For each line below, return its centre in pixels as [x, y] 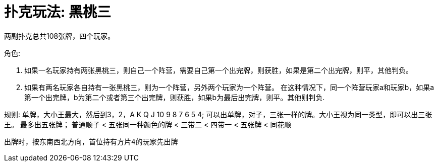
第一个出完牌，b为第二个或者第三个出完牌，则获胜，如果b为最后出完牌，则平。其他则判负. [175, 97]
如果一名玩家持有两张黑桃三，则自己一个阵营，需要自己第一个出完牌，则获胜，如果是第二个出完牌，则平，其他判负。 [218, 70]
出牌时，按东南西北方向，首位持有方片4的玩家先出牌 [91, 142]
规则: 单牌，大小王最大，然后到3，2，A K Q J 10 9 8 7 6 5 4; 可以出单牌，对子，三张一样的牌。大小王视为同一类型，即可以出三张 [218, 114]
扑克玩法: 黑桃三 [58, 12]
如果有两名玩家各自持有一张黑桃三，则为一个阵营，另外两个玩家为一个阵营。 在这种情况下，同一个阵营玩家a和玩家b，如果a [229, 87]
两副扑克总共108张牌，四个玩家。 [60, 36]
